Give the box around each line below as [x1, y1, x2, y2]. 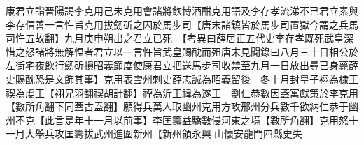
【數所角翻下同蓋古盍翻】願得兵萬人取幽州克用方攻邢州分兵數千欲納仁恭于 [6, 99, 349, 114]
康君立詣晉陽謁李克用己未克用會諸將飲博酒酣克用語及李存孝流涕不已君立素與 [6, 3, 358, 17]
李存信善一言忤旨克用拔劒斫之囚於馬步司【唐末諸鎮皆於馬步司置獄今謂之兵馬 [6, 17, 358, 31]
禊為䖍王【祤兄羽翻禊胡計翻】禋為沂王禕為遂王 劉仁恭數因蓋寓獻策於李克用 [6, 85, 358, 100]
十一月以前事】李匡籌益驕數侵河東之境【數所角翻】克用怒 [83, 112, 349, 127]
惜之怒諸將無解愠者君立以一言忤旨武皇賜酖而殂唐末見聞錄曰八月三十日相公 [6, 44, 349, 59]
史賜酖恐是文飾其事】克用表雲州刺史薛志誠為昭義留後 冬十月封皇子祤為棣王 [6, 71, 358, 86]
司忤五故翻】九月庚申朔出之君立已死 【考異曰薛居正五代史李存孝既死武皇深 [6, 31, 353, 45]
